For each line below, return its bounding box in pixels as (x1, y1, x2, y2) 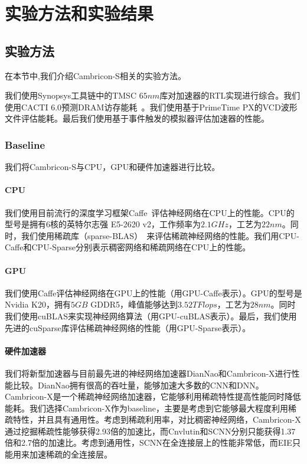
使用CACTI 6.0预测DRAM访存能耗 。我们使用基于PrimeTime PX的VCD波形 (5, 100, 298, 113)
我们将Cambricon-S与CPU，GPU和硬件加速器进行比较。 (5, 161, 220, 173)
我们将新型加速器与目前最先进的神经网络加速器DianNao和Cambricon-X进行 (5, 367, 292, 379)
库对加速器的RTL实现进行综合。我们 (159, 89, 301, 102)
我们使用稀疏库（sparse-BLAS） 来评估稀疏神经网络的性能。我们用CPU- (21, 229, 299, 241)
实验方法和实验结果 (5, 1, 154, 25)
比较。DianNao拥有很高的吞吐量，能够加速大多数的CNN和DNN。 (12, 378, 264, 391)
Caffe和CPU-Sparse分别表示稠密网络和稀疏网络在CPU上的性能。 (5, 241, 251, 253)
